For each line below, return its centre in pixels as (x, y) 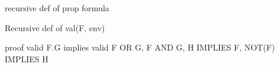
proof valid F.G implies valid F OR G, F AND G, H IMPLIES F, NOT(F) (140, 47)
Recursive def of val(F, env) (55, 27)
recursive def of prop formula (57, 8)
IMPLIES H (27, 58)
